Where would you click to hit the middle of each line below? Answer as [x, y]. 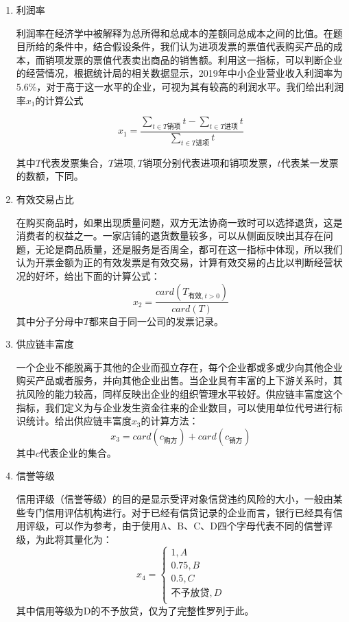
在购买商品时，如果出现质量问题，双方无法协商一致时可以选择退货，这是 [179, 222]
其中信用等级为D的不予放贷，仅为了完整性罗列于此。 [135, 610]
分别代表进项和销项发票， [220, 162]
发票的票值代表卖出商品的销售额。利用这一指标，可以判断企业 [203, 59]
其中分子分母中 [50, 321]
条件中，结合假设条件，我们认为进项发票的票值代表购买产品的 [194, 46]
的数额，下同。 [50, 176]
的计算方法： [170, 421]
